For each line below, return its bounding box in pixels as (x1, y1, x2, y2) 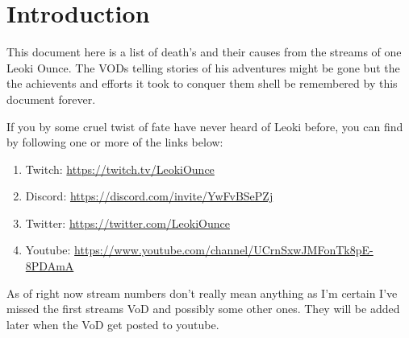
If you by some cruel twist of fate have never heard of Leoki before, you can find (6, 117, 403, 134)
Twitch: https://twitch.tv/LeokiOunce (25, 160, 215, 177)
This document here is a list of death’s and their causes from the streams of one (6, 43, 402, 60)
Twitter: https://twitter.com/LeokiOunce (25, 214, 230, 231)
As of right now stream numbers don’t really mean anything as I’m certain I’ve (6, 284, 398, 301)
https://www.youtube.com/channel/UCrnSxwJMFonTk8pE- (74, 241, 374, 258)
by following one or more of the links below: (6, 134, 223, 150)
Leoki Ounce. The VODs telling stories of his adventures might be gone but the (6, 59, 400, 76)
